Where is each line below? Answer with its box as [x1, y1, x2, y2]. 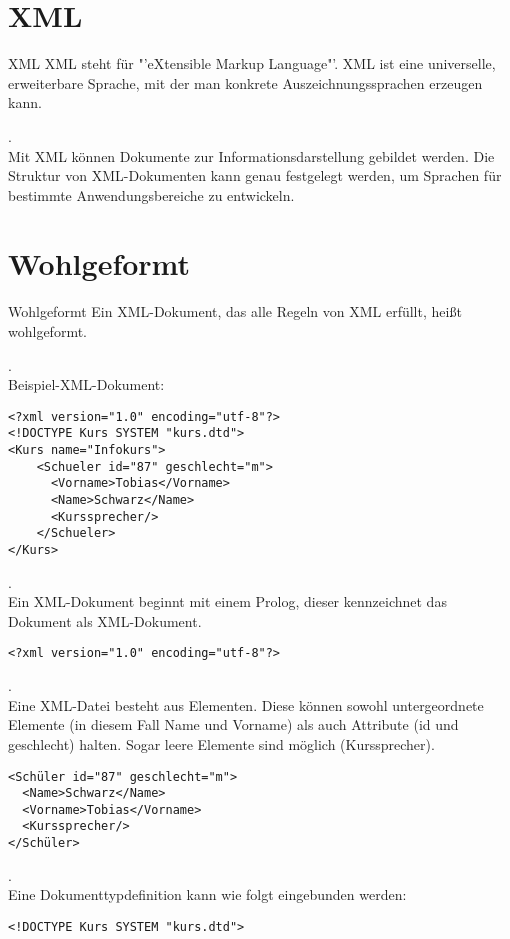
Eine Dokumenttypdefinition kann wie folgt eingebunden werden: [8, 884, 407, 905]
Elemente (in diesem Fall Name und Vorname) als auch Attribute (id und [8, 714, 459, 735]
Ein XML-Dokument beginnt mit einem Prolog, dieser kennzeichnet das [8, 591, 447, 612]
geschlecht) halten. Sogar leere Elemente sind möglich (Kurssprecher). [8, 733, 435, 754]
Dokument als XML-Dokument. [8, 610, 202, 631]
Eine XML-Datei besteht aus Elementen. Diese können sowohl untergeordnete [8, 694, 484, 715]
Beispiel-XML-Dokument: [8, 374, 165, 395]
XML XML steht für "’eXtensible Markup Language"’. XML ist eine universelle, [8, 53, 496, 74]
